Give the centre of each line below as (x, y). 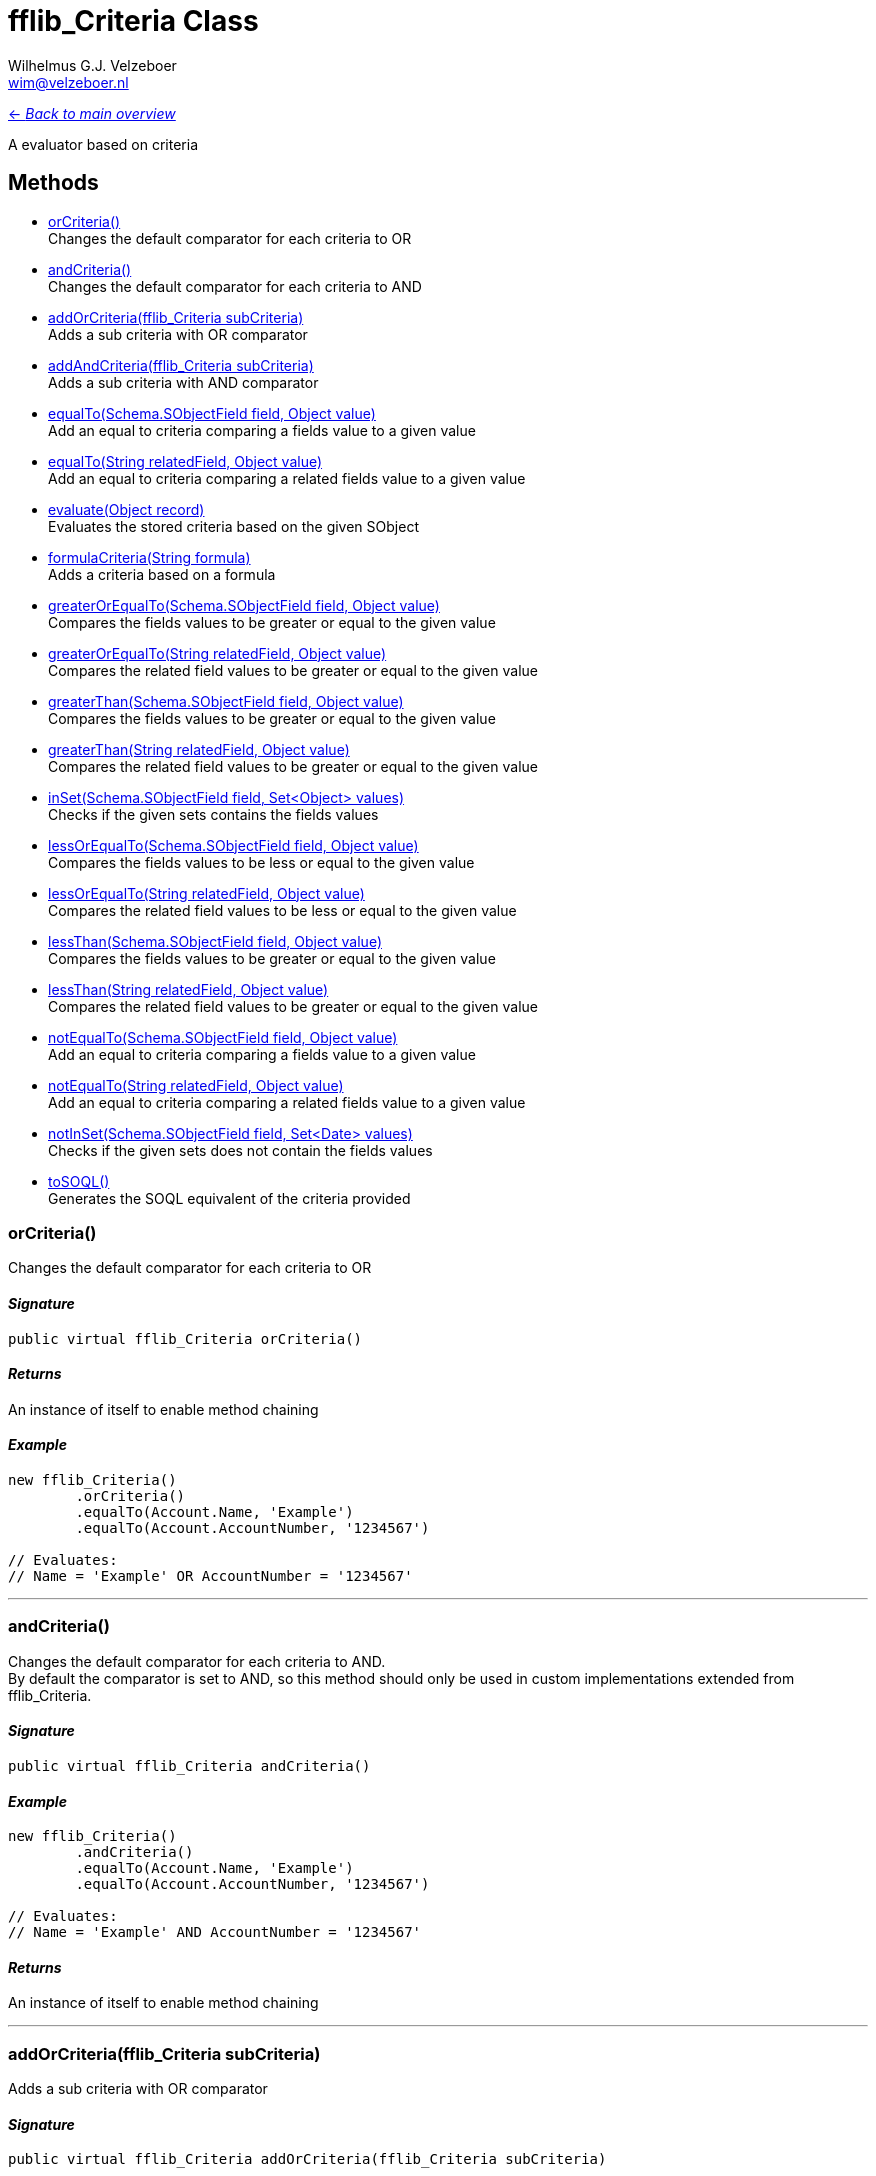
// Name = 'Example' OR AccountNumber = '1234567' (210, 1576)
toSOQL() (79, 1181)
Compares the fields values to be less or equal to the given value (261, 862)
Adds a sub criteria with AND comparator (183, 382)
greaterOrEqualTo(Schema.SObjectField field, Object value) (244, 605)
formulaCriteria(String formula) (149, 557)
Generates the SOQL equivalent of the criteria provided (229, 1198)
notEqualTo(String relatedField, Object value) (196, 1085)
